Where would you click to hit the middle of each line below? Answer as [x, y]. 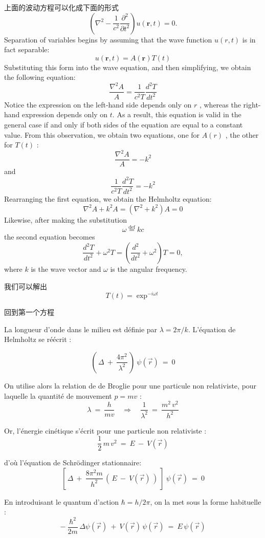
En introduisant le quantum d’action [61, 501]
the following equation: [40, 77]
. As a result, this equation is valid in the [177, 114]
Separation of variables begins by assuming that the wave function [108, 39]
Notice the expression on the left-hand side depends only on [98, 104]
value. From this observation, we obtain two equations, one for [102, 134]
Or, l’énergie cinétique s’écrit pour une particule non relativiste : [105, 430]
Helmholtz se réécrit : [38, 339]
